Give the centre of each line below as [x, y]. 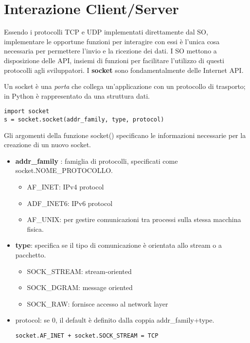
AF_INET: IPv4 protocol [65, 186]
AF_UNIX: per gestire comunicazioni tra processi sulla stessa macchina [134, 219]
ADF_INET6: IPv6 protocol [70, 203]
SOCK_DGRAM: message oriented [80, 287]
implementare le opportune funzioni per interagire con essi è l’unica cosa [112, 41]
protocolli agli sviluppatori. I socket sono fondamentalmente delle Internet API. [124, 70]
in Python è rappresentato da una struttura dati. [77, 95]
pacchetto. [31, 254]
